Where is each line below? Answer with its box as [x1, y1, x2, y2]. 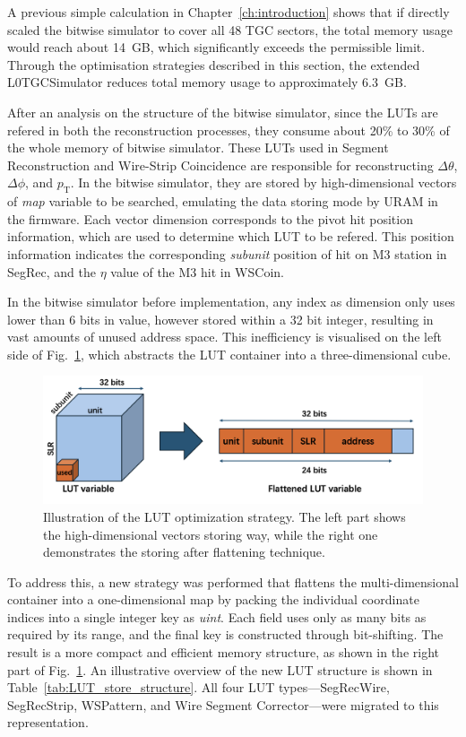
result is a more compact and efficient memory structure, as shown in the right [7, 643, 440, 662]
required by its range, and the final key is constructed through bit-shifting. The [7, 625, 444, 644]
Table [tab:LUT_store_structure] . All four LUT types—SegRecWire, [7, 678, 390, 697]
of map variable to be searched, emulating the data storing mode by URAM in [7, 192, 438, 211]
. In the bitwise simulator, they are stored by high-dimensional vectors [70, 173, 457, 192]
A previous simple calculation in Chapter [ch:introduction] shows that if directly [7, 3, 450, 21]
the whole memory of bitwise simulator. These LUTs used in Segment [7, 138, 389, 157]
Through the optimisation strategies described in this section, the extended [7, 55, 420, 74]
